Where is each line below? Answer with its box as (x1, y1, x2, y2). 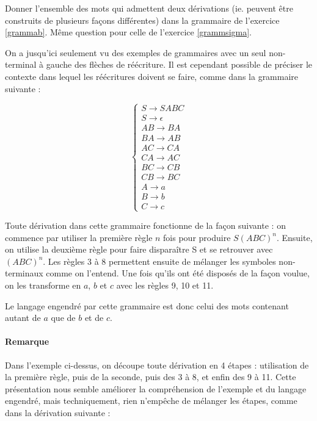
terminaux (5, 267, 43, 279)
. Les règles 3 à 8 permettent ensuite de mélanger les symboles (43, 254, 276, 267)
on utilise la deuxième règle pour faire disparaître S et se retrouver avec (5, 243, 273, 256)
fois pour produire (163, 231, 231, 243)
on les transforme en (5, 278, 81, 291)
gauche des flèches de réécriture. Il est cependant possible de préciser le (46, 58, 313, 71)
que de (51, 311, 76, 324)
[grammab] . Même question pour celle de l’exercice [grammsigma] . (5, 26, 252, 38)
